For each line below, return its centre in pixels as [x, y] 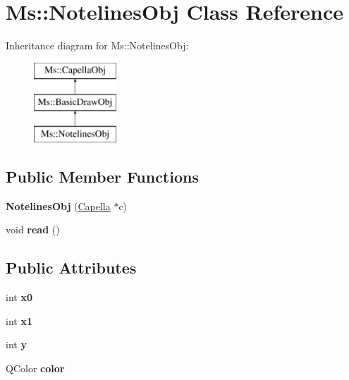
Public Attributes [71, 268]
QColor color [35, 368]
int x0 [19, 297]
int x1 [19, 320]
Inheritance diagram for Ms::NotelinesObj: [97, 45]
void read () [33, 229]
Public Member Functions [102, 177]
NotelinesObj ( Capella [58, 206]
